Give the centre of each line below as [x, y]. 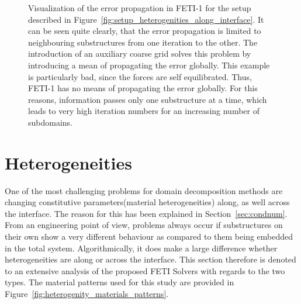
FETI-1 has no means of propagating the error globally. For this [143, 88]
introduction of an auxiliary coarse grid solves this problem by [140, 53]
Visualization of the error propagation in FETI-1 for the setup [140, 8]
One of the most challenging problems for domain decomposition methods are [144, 190]
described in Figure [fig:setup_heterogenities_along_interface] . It [146, 19]
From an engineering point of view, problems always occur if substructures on [144, 225]
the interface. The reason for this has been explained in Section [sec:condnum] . [146, 213]
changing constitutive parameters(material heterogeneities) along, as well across [147, 202]
